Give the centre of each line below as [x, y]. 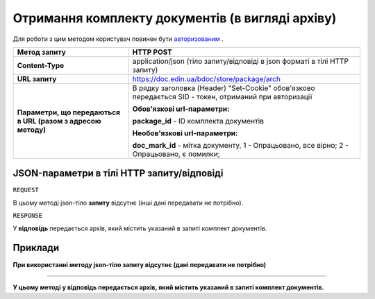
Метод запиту [41, 52]
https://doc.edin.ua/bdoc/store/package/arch [207, 78]
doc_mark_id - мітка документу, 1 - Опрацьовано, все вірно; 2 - [240, 145]
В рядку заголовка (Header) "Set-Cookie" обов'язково [224, 88]
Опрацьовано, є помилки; [176, 154]
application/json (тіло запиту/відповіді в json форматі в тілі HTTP [240, 61]
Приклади [36, 248]
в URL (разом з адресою [59, 121]
